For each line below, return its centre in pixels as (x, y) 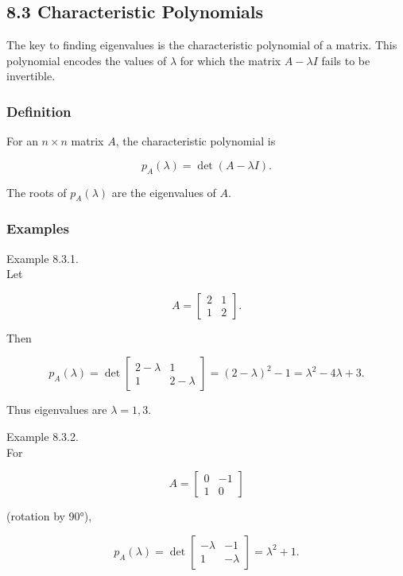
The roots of (37, 192)
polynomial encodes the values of (87, 60)
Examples (38, 228)
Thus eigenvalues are (57, 410)
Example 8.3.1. (43, 258)
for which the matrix (231, 60)
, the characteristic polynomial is (196, 141)
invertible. (31, 76)
